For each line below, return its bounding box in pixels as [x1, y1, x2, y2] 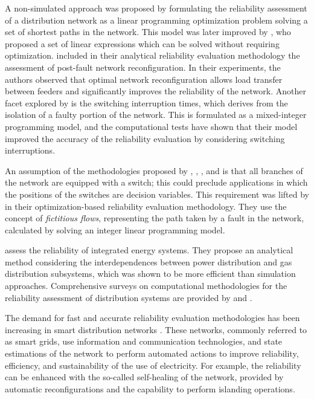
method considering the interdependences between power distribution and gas [5, 255, 292, 268]
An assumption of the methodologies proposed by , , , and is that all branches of [5, 164, 303, 177]
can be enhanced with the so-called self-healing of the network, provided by [5, 371, 284, 383]
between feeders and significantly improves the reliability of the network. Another [5, 85, 306, 97]
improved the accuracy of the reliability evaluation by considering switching [5, 132, 285, 144]
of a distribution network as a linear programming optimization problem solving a [5, 13, 308, 26]
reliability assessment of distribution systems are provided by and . [5, 291, 252, 303]
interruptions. [5, 144, 56, 157]
